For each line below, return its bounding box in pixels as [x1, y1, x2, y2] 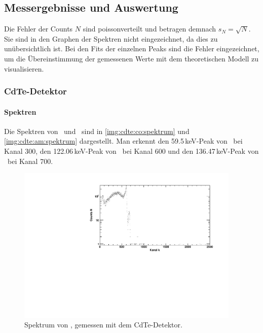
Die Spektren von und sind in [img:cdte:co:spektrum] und [4, 125, 190, 136]
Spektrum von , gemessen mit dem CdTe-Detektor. [24, 319, 182, 330]
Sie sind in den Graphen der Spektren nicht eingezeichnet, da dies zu [4, 33, 218, 44]
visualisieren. [4, 63, 44, 74]
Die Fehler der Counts [4, 23, 73, 34]
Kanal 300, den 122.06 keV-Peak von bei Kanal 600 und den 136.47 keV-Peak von [4, 146, 259, 156]
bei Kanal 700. [7, 155, 53, 166]
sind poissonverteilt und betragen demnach [83, 23, 216, 34]
